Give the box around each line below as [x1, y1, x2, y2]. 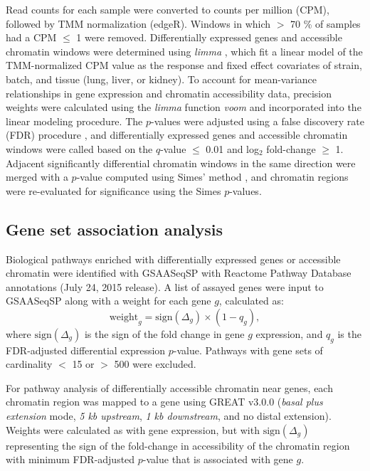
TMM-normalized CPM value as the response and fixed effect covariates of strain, [6, 58, 362, 73]
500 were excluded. [114, 356, 196, 371]
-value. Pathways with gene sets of [173, 342, 323, 357]
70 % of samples [290, 16, 361, 31]
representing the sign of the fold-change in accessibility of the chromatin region [6, 438, 350, 453]
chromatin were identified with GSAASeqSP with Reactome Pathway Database [6, 265, 351, 280]
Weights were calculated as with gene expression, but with [6, 422, 260, 437]
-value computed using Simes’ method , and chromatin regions [76, 169, 349, 184]
